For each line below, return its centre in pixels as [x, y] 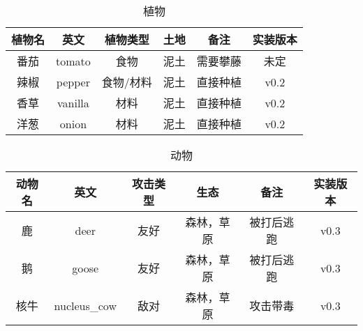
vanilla [73, 102]
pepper [73, 82]
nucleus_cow [85, 305]
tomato [73, 61]
